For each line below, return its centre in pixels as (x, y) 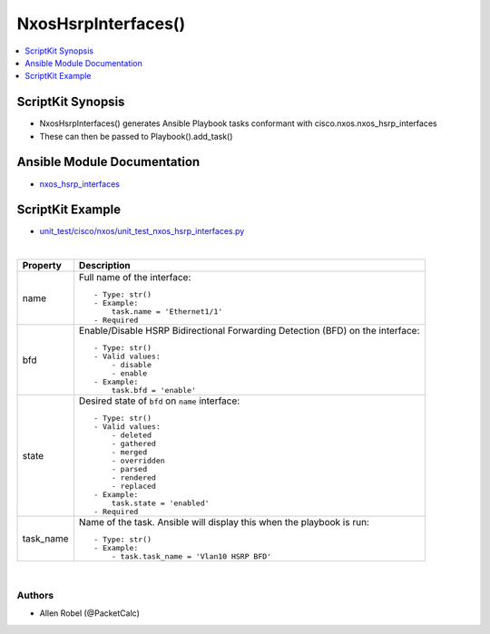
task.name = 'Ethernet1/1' (167, 312)
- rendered (133, 478)
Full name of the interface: (135, 278)
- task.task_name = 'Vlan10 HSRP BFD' (191, 556)
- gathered (133, 444)
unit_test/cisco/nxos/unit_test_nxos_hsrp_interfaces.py (142, 231)
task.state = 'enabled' (160, 503)
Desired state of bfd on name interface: (159, 401)
